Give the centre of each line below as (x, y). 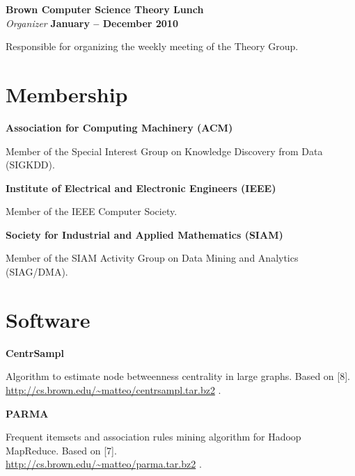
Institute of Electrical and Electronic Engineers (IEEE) (141, 188)
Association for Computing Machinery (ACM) (119, 127)
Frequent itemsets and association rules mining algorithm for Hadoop (153, 437)
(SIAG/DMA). (37, 272)
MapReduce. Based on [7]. (61, 450)
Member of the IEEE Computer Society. (92, 211)
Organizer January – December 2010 (92, 23)
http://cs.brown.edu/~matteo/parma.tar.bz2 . (104, 464)
